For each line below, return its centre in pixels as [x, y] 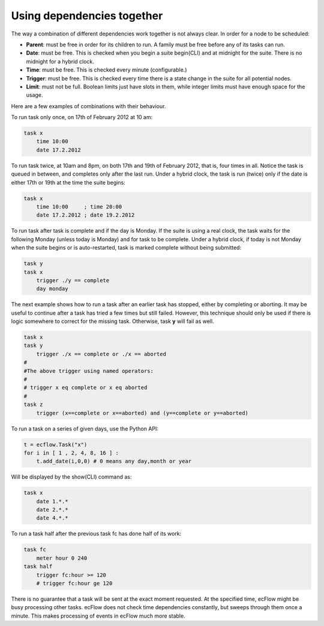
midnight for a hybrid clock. [60, 61]
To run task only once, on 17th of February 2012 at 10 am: [82, 117]
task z [33, 405]
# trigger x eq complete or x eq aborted [85, 388]
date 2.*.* [52, 510]
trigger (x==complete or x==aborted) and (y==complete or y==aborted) [142, 413]
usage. [34, 95]
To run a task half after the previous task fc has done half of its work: [96, 534]
